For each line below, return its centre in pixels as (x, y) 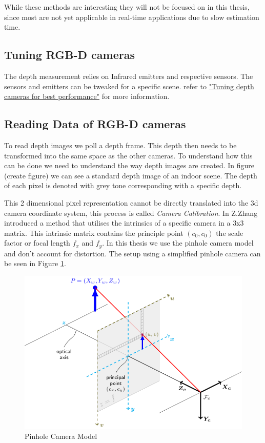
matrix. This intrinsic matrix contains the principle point (94, 233)
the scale (230, 233)
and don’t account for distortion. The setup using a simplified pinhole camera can (132, 253)
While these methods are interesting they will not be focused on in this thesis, (127, 7)
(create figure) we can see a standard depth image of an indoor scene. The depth (131, 175)
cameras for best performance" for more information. (87, 96)
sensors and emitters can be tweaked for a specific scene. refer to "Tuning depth (129, 86)
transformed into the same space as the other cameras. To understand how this (128, 155)
